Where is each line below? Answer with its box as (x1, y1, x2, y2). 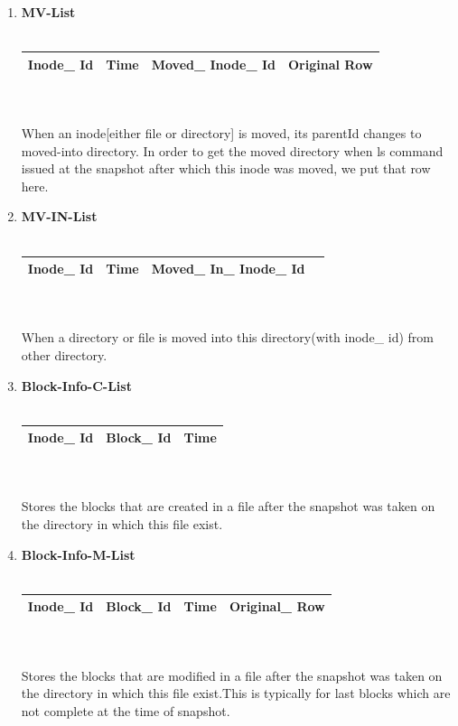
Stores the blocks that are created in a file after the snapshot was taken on (21, 497, 435, 516)
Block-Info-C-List (21, 376, 132, 395)
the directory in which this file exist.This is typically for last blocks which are (21, 684, 451, 703)
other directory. (21, 345, 107, 364)
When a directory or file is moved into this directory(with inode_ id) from (21, 328, 434, 347)
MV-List (21, 3, 76, 21)
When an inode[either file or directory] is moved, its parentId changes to (21, 123, 422, 142)
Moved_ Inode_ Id (151, 54, 276, 73)
